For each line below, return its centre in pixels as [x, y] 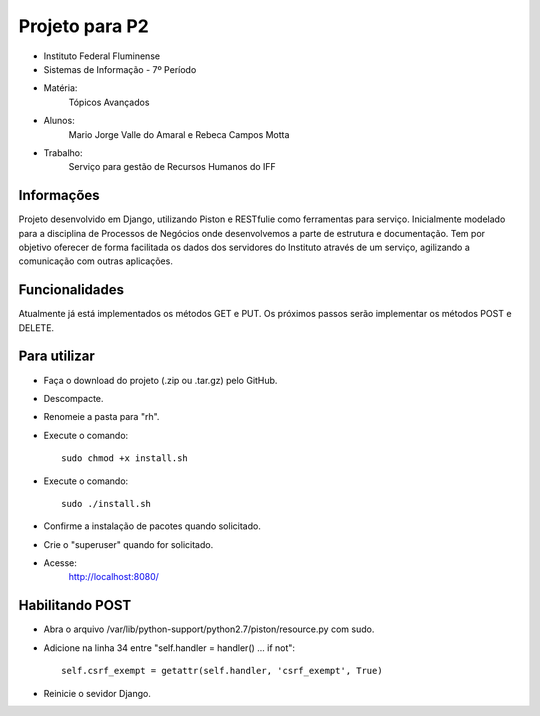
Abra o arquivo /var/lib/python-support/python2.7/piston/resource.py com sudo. [209, 629]
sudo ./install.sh [106, 503]
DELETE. [36, 327]
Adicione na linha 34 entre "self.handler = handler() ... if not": [169, 647]
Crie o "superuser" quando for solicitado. [128, 544]
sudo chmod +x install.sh [125, 458]
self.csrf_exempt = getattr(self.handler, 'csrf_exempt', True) [222, 671]
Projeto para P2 [83, 26]
